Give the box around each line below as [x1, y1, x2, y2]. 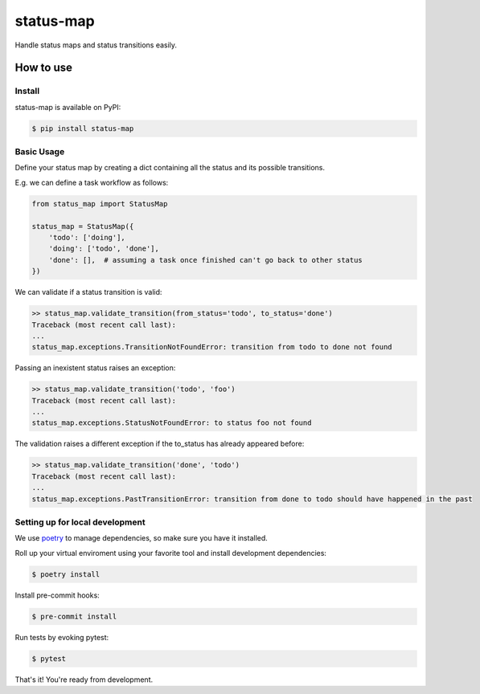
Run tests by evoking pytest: [14, 632, 109, 642]
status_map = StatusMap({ [31, 222, 134, 231]
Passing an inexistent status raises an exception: [14, 363, 176, 373]
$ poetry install [31, 569, 101, 578]
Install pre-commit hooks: [14, 590, 100, 600]
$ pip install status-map [31, 124, 134, 133]
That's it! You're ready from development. [14, 675, 153, 684]
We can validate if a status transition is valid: [14, 288, 162, 297]
